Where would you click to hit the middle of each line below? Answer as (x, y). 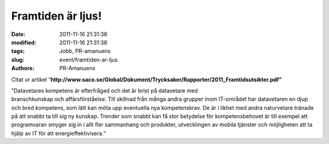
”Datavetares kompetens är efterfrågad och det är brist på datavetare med (104, 90)
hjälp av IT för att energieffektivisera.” (58, 133)
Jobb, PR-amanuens (85, 51)
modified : (24, 42)
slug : (18, 59)
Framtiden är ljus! (56, 16)
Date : (18, 34)
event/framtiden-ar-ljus (89, 59)
